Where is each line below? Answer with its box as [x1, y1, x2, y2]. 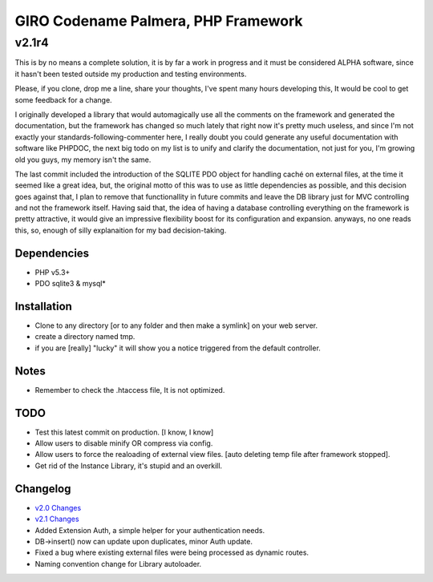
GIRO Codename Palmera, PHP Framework [14, 12, 304, 30]
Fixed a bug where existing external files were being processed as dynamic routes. [34, 548, 309, 557]
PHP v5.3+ [34, 267, 71, 277]
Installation [14, 299, 72, 313]
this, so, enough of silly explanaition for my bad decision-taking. [14, 225, 227, 235]
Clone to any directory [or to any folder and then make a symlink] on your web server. [34, 321, 318, 330]
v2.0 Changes [34, 503, 82, 512]
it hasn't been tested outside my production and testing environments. [14, 69, 247, 79]
